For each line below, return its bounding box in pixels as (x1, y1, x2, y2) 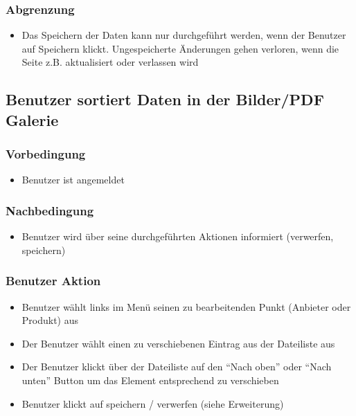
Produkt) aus (21, 313, 79, 327)
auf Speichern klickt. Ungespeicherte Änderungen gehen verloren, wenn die (21, 41, 339, 55)
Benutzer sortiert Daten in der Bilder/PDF (6, 89, 324, 110)
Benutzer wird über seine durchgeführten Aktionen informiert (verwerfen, (21, 229, 334, 244)
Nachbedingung (6, 201, 94, 219)
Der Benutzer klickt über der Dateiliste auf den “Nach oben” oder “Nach (21, 359, 332, 374)
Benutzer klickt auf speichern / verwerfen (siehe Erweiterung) (21, 396, 284, 410)
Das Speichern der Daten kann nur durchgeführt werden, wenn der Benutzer (21, 28, 346, 42)
